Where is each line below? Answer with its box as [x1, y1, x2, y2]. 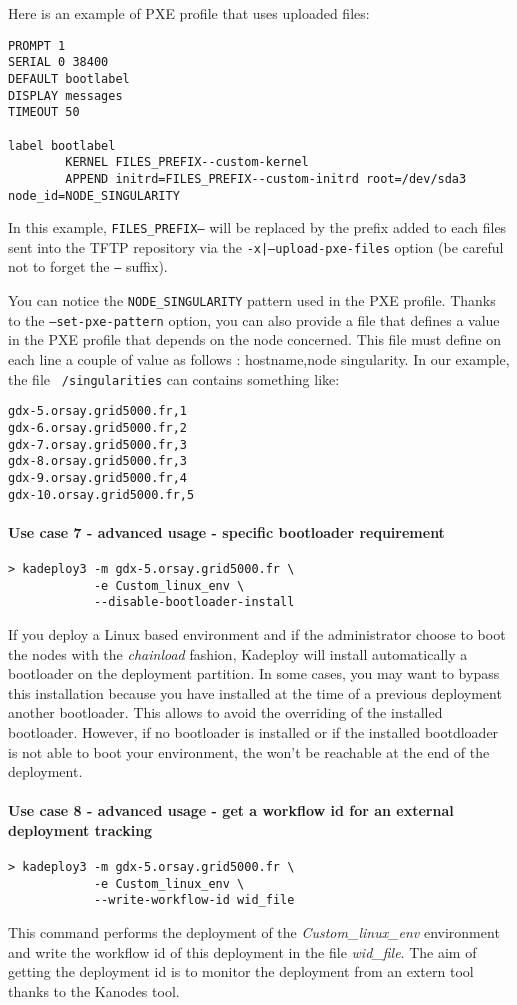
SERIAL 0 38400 [8, 55, 109, 70]
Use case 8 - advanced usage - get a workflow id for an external [8, 800, 454, 821]
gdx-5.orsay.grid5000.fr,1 [8, 404, 187, 419]
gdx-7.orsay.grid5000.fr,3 [8, 437, 187, 452]
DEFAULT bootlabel [8, 71, 130, 86]
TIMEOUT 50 [8, 105, 80, 120]
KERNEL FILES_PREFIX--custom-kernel [65, 155, 309, 170]
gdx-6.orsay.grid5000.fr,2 [8, 420, 187, 435]
